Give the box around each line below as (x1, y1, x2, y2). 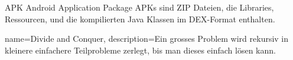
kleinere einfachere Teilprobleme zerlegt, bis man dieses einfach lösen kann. (5, 44, 276, 56)
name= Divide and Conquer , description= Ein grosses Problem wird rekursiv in (5, 32, 289, 45)
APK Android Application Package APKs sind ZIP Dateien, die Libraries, (5, 1, 274, 13)
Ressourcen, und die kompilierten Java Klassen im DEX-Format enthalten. (5, 12, 275, 25)
